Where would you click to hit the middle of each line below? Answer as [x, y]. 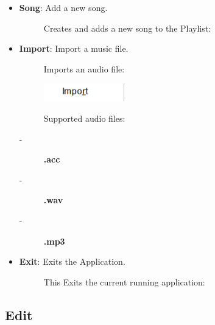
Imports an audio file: [84, 68]
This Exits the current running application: [124, 281]
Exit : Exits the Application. [72, 261]
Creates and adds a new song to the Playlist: [127, 28]
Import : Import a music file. [74, 48]
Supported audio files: [84, 118]
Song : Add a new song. [63, 7]
